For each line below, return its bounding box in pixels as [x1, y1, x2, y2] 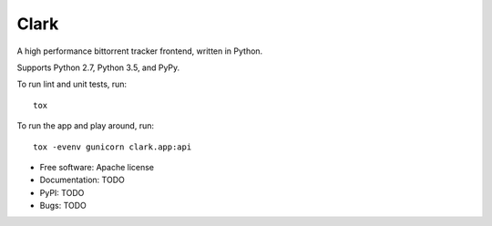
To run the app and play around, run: [16, 120, 155, 131]
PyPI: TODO [39, 187, 85, 198]
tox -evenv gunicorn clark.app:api [33, 141, 192, 152]
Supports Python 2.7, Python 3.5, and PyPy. [16, 62, 180, 73]
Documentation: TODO [39, 174, 125, 186]
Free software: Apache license [39, 161, 155, 172]
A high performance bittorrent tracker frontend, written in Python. [16, 46, 263, 56]
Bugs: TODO [39, 200, 87, 211]
